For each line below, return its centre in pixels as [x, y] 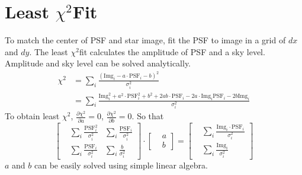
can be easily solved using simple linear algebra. [121, 165]
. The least [49, 51]
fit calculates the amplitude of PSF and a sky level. [172, 51]
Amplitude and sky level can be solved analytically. [98, 63]
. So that [148, 116]
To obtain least [32, 116]
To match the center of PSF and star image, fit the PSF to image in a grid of [145, 40]
